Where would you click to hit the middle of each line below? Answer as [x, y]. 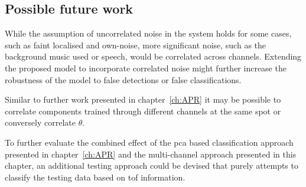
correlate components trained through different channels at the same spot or [143, 111]
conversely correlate [40, 122]
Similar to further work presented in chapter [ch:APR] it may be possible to [143, 99]
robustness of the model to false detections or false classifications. [123, 79]
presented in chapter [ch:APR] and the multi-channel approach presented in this [151, 154]
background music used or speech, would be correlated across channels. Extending [153, 56]
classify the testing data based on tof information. [95, 177]
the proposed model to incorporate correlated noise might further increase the [146, 68]
